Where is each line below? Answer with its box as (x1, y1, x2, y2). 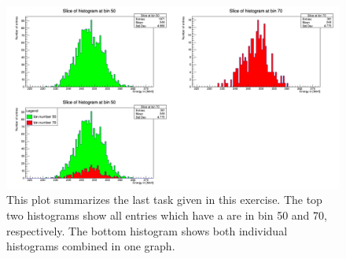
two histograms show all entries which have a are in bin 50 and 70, (6, 207, 327, 224)
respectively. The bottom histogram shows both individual (6, 222, 288, 239)
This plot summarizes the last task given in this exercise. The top (6, 191, 322, 208)
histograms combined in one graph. (6, 238, 175, 254)
